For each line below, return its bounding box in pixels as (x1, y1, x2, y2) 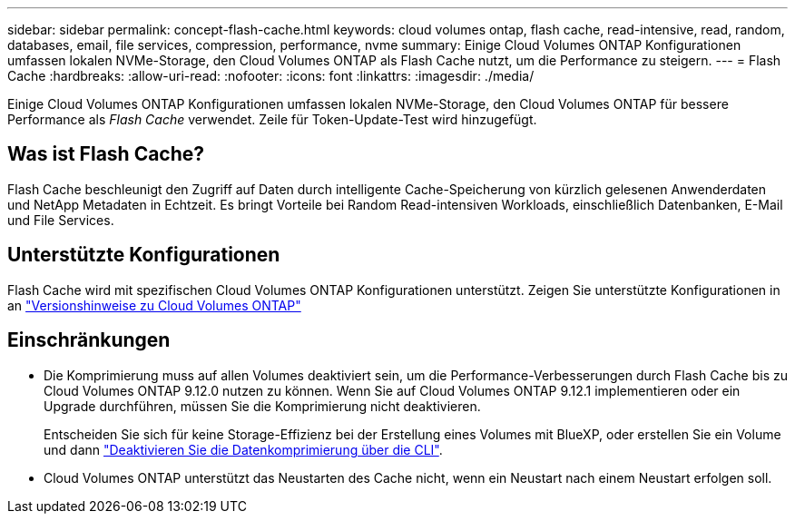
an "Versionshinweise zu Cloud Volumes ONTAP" (7, 297, 301, 313)
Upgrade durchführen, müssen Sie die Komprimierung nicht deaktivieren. (44, 398, 481, 414)
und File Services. (7, 211, 114, 228)
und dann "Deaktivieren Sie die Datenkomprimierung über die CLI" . (44, 441, 443, 457)
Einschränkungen (7, 329, 171, 352)
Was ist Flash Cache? (7, 143, 205, 166)
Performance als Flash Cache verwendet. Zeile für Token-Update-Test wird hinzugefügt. (7, 112, 537, 127)
